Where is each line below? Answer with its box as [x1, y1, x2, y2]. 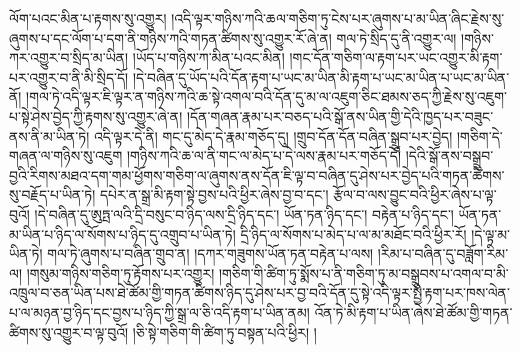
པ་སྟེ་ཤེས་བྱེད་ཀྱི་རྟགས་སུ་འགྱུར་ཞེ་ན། [9, 105, 183, 126]
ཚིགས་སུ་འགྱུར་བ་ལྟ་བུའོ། [9, 321, 129, 342]
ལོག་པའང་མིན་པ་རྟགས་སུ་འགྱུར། [9, 8, 167, 28]
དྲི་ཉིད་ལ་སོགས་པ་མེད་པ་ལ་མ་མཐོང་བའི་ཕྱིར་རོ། [240, 223, 467, 244]
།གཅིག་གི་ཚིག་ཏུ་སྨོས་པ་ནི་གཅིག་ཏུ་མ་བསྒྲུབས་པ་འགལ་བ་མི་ [218, 262, 509, 283]
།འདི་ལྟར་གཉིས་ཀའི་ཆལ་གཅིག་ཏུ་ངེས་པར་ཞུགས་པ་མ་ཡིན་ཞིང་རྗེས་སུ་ [171, 8, 505, 28]
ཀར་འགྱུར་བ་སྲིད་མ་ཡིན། [9, 47, 129, 68]
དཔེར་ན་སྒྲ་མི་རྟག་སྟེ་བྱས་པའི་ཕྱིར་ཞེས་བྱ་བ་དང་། [100, 184, 329, 205]
